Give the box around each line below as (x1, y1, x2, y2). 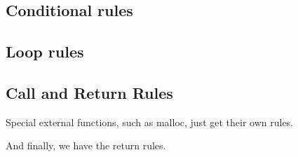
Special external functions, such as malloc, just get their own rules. (6, 114, 294, 129)
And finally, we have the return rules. (6, 138, 166, 153)
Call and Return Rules (6, 81, 173, 103)
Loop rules (6, 41, 84, 62)
